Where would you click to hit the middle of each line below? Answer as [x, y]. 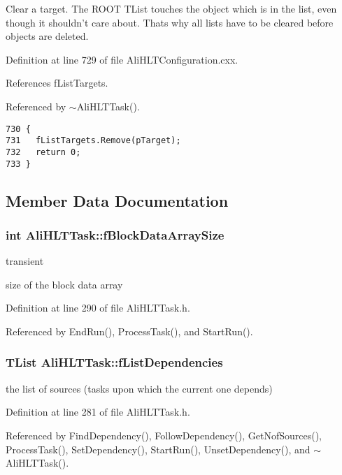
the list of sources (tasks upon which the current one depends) [139, 388]
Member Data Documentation [117, 200]
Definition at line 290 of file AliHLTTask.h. [98, 308]
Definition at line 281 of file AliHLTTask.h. [98, 412]
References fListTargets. [57, 83]
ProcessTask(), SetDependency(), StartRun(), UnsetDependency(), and [158, 449]
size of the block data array [64, 284]
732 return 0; [43, 152]
